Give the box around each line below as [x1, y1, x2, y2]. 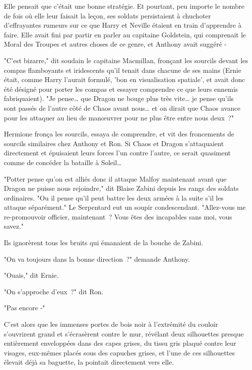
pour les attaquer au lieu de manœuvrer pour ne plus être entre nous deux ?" [4, 112, 234, 122]
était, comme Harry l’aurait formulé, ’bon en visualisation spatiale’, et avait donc [4, 74, 245, 84]
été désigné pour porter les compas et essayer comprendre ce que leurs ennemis [4, 84, 238, 94]
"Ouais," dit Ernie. [4, 270, 59, 280]
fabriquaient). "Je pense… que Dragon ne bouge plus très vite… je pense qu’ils [4, 93, 234, 103]
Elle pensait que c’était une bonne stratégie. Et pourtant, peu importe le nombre [4, 1, 245, 11]
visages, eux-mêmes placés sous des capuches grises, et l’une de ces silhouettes [4, 347, 235, 357]
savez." [4, 221, 24, 231]
